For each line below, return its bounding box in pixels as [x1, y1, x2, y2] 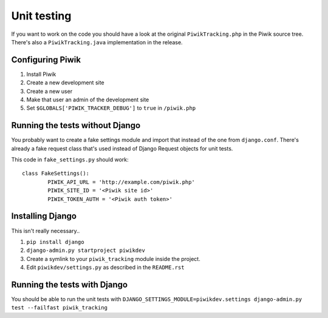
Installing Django [11, 211, 77, 222]
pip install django [26, 238, 84, 245]
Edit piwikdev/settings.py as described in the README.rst [26, 264, 185, 271]
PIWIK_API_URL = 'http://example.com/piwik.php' [47, 178, 196, 185]
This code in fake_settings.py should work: [11, 156, 129, 163]
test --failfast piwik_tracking [11, 304, 108, 311]
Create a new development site [26, 79, 104, 86]
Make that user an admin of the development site [26, 96, 149, 103]
